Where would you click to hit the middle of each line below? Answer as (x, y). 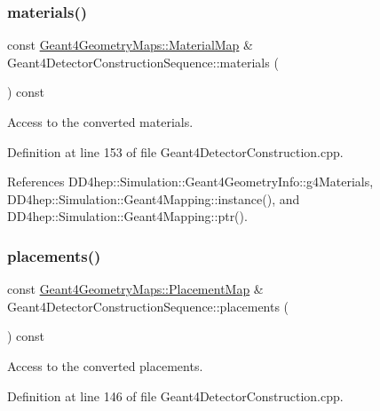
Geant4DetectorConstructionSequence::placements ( (148, 306)
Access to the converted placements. (105, 365)
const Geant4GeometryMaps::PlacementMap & (135, 289)
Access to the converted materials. (100, 122)
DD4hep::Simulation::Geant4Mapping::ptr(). (127, 216)
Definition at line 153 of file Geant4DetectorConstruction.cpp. (175, 151)
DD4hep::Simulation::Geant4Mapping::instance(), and (154, 198)
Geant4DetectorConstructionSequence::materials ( (143, 62)
